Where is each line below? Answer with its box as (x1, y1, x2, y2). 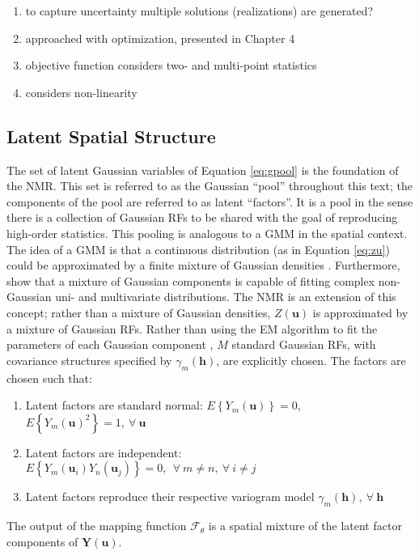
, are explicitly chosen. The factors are (216, 351, 406, 368)
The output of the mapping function (6, 517, 187, 534)
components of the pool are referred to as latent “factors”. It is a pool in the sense (6, 193, 413, 210)
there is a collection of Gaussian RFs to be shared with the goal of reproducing (6, 209, 398, 226)
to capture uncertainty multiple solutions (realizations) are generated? (25, 2, 374, 19)
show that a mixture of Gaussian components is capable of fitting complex (6, 272, 375, 289)
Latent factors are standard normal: (25, 397, 203, 414)
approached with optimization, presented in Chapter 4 (25, 29, 295, 46)
